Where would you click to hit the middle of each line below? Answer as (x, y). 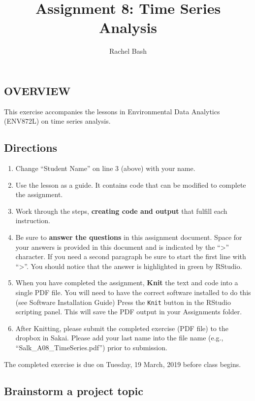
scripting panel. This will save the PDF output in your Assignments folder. (129, 312)
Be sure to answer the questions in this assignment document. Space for (129, 237)
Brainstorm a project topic (74, 390)
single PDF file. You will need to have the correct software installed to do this (133, 292)
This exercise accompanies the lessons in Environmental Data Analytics (112, 111)
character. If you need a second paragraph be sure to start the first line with (131, 256)
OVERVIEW (37, 90)
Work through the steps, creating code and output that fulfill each (121, 211)
